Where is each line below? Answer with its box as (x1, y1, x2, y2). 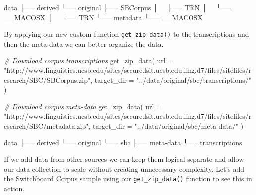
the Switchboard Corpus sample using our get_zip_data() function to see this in (4, 173, 252, 184)
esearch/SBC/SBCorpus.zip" (4, 74, 91, 85)
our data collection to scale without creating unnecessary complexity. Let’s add (4, 163, 244, 174)
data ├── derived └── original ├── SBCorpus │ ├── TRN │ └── (4, 2, 231, 12)
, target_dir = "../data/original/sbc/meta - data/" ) (88, 121, 244, 130)
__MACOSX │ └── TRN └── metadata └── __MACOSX (4, 12, 203, 22)
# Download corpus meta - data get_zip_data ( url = (4, 101, 162, 111)
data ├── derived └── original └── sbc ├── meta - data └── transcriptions (4, 137, 242, 147)
